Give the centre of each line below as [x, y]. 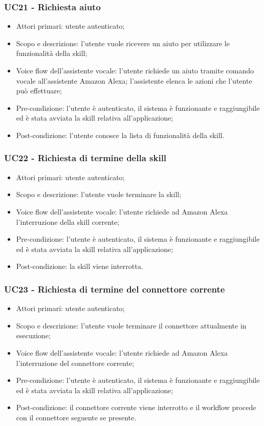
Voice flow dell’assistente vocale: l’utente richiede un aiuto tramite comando [135, 70]
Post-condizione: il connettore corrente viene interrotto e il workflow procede [136, 407]
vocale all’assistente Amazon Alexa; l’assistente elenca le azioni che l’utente [134, 80]
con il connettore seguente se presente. [76, 417]
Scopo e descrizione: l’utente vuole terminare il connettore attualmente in [131, 325]
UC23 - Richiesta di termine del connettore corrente [115, 289]
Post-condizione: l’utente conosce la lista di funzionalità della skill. [120, 135]
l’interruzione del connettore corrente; [75, 363]
